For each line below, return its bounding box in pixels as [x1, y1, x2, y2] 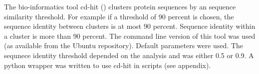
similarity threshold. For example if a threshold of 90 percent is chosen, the [4, 11, 234, 21]
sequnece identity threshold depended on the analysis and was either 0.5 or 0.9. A [4, 50, 254, 60]
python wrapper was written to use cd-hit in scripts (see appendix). [4, 60, 211, 70]
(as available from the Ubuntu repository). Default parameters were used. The [4, 40, 244, 51]
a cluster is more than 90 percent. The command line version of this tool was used [4, 30, 256, 41]
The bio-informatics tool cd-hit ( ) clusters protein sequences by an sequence [4, 1, 236, 11]
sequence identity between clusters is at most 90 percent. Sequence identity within [4, 21, 256, 31]
